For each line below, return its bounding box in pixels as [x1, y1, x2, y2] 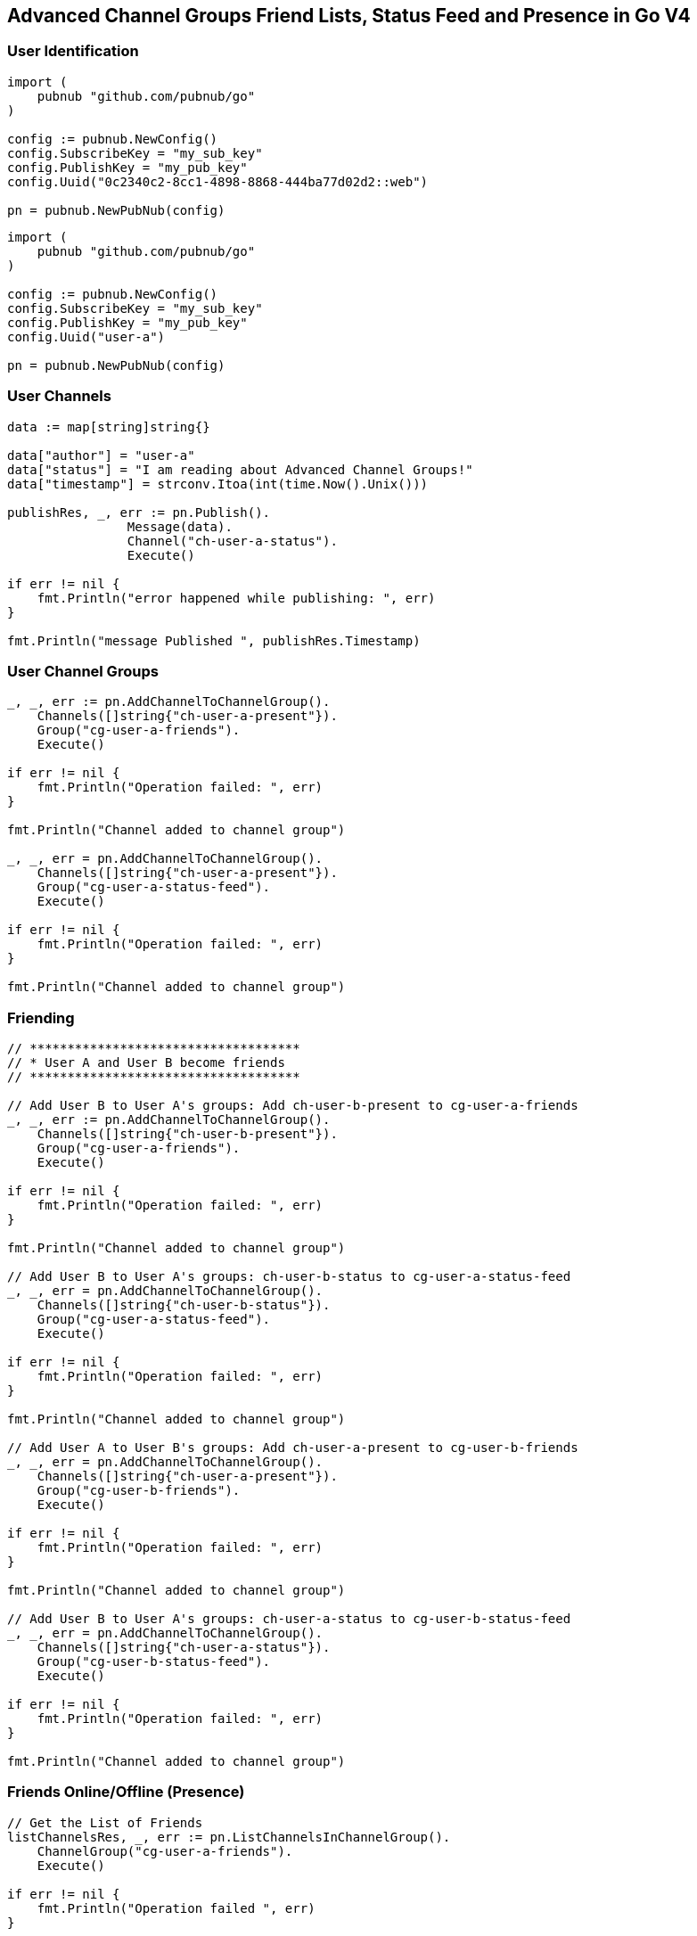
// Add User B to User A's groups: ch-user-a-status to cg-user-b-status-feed [7, 1612, 571, 1627]
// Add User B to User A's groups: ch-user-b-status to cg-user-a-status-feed [7, 1269, 571, 1284]
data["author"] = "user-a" [7, 447, 195, 463]
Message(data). [127, 519, 233, 534]
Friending [7, 1008, 75, 1027]
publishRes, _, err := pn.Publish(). [7, 505, 271, 520]
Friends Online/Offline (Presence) [7, 1783, 245, 1801]
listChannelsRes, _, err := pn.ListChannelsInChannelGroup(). [7, 1829, 451, 1844]
